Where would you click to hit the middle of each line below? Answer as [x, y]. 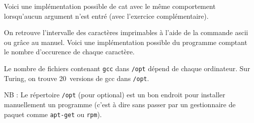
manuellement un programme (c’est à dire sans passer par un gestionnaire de [120, 104]
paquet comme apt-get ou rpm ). [53, 114]
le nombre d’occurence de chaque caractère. [69, 52]
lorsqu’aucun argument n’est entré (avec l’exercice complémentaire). [106, 16]
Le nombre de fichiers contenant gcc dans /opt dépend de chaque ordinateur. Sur [127, 68]
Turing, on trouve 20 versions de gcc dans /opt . [77, 78]
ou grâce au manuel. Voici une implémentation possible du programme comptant [126, 42]
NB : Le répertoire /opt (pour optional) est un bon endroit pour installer [115, 95]
